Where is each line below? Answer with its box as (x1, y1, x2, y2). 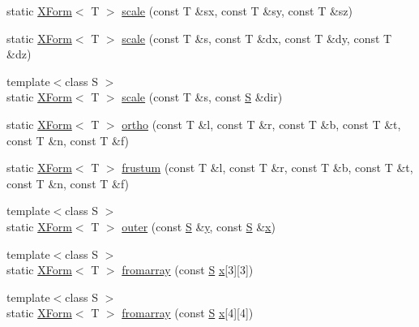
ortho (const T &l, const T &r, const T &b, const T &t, (122, 115, 401, 132)
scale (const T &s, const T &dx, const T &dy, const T (122, 29, 392, 46)
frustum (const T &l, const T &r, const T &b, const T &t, (122, 159, 413, 176)
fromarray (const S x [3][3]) (122, 261, 254, 278)
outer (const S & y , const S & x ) (122, 217, 276, 234)
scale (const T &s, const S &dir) (122, 88, 283, 105)
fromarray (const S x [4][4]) (122, 304, 254, 321)
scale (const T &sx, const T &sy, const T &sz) (122, 2, 353, 19)
